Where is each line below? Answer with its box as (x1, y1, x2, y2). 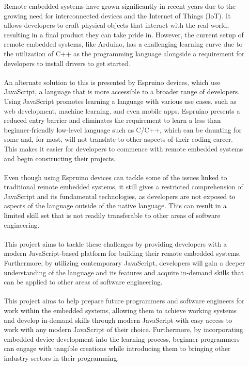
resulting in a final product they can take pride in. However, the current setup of (4, 29, 244, 39)
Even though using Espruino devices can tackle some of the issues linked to (4, 172, 227, 182)
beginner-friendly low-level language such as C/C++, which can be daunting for (4, 124, 242, 134)
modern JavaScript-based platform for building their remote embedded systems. (4, 248, 241, 258)
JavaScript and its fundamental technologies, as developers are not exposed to (4, 191, 235, 201)
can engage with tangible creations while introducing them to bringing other (4, 343, 231, 353)
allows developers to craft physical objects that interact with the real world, (4, 20, 229, 30)
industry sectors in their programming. (4, 352, 119, 363)
